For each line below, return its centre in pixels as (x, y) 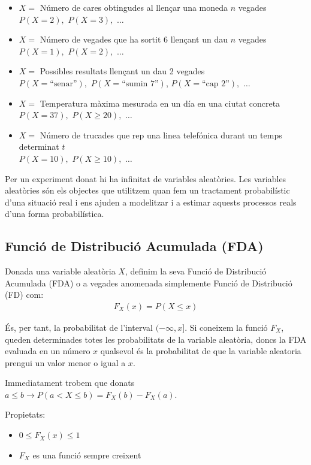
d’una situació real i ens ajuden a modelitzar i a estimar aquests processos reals (151, 202)
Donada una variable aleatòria (60, 271)
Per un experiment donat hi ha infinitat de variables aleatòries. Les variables (146, 178)
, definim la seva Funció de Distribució (196, 271)
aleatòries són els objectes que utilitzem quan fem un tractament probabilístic (147, 190)
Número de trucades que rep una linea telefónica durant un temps (161, 135)
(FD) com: (24, 295)
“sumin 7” (140, 84)
